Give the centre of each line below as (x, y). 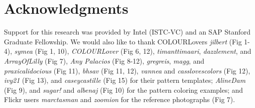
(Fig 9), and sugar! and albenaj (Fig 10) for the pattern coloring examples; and (124, 90)
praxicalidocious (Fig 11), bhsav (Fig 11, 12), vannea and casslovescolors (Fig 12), (127, 70)
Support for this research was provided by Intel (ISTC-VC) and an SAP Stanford (127, 32)
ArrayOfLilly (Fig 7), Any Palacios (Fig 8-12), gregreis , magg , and (104, 60)
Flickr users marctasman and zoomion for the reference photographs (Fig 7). (120, 99)
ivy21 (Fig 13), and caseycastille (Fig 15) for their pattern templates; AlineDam (125, 80)
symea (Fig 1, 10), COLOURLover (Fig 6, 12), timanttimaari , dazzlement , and (133, 51)
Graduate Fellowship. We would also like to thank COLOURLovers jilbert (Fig (123, 41)
